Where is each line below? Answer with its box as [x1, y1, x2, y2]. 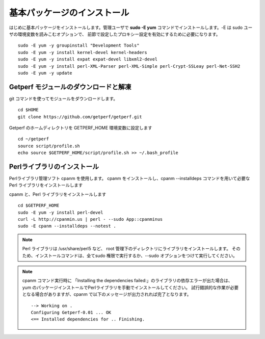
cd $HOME [18, 107, 39, 113]
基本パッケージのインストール [9, 7, 130, 18]
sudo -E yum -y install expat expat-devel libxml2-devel [18, 56, 158, 62]
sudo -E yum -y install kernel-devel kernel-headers [18, 50, 147, 55]
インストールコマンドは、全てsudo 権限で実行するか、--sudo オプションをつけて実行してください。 [35, 253, 238, 259]
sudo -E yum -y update [18, 70, 73, 76]
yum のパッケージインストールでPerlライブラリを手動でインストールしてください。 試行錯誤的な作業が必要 [22, 285, 239, 290]
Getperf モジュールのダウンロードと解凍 [9, 82, 132, 91]
